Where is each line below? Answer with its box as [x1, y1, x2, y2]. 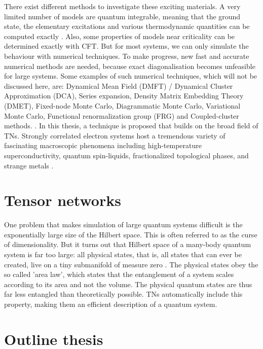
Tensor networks [4, 190, 121, 211]
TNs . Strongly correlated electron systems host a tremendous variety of [4, 130, 226, 141]
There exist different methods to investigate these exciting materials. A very [4, 1, 241, 11]
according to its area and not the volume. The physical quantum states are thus [4, 278, 252, 289]
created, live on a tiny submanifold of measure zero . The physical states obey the [4, 259, 258, 269]
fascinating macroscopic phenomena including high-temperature [4, 140, 202, 151]
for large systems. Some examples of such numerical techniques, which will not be [4, 71, 257, 81]
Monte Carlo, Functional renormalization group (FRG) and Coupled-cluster [4, 110, 239, 121]
